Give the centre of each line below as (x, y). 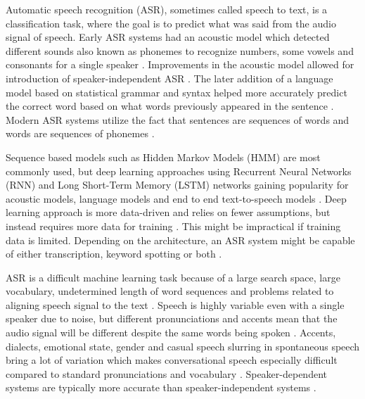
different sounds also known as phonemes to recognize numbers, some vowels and (180, 50)
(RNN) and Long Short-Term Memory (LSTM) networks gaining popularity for (177, 185)
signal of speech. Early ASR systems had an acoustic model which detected (168, 37)
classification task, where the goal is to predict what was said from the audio (171, 23)
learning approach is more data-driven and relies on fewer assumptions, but (168, 212)
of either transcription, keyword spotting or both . (114, 254)
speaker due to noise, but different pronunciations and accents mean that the (172, 318)
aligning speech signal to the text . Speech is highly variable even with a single (175, 304)
